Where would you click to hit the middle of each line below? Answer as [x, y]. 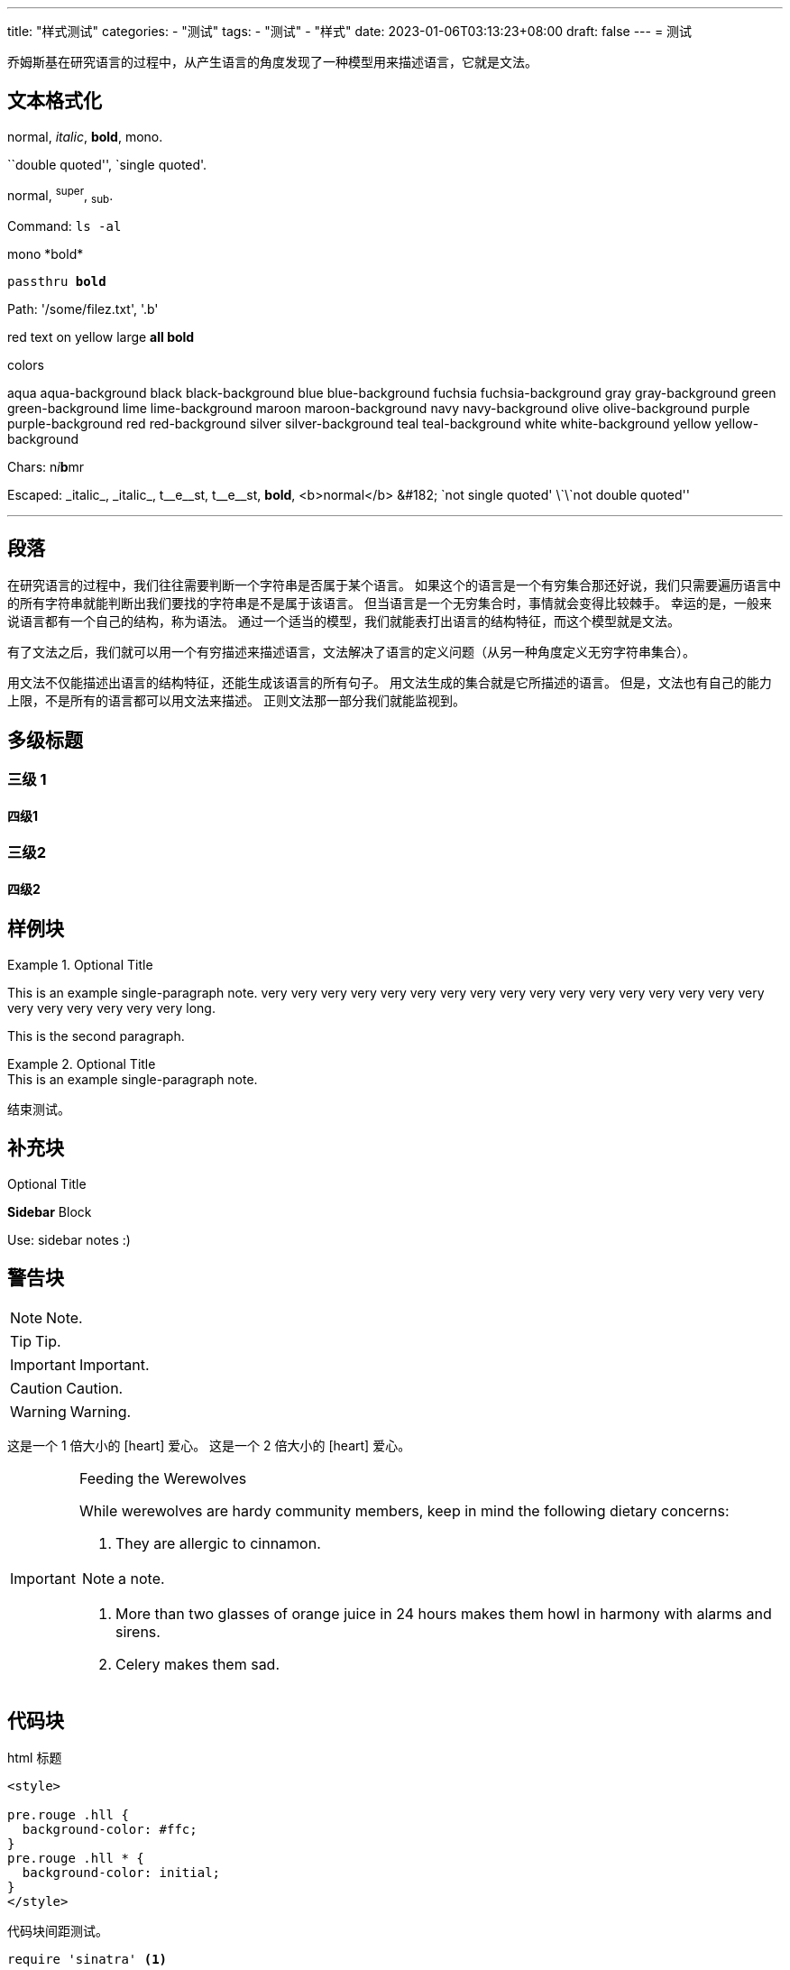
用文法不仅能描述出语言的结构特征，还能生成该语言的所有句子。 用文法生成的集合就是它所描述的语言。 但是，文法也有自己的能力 [390, 683]
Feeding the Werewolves [163, 1478]
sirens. [138, 1631]
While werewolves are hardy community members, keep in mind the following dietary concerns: [404, 1510]
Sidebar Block [50, 1211]
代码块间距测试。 [58, 1931]
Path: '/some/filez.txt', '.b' [83, 309]
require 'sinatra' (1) [87, 1960]
